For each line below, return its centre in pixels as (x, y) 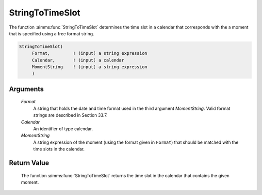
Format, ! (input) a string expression (90, 53)
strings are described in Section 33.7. (70, 115)
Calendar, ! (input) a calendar (78, 60)
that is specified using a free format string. (51, 33)
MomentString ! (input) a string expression (90, 67)
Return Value (29, 163)
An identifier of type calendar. (63, 129)
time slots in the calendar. (59, 149)
